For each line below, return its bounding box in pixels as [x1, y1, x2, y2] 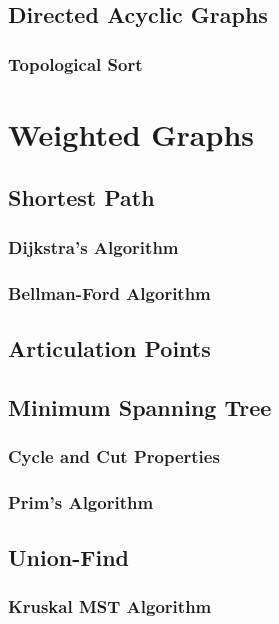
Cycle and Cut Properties [8, 443, 220, 468]
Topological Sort [8, 51, 143, 76]
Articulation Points [8, 332, 211, 363]
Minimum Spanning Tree [8, 391, 272, 422]
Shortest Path [8, 182, 155, 213]
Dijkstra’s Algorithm [8, 234, 179, 259]
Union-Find [8, 542, 129, 573]
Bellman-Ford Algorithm [8, 280, 211, 305]
